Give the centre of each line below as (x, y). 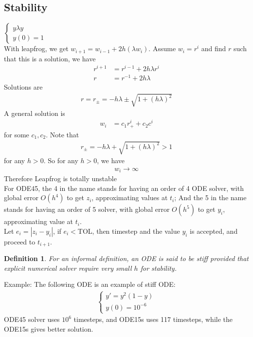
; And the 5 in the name (210, 197)
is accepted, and (214, 231)
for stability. (158, 268)
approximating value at (39, 221)
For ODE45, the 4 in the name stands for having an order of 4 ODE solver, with (124, 188)
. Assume (162, 48)
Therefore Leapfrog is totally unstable (60, 178)
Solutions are (23, 87)
